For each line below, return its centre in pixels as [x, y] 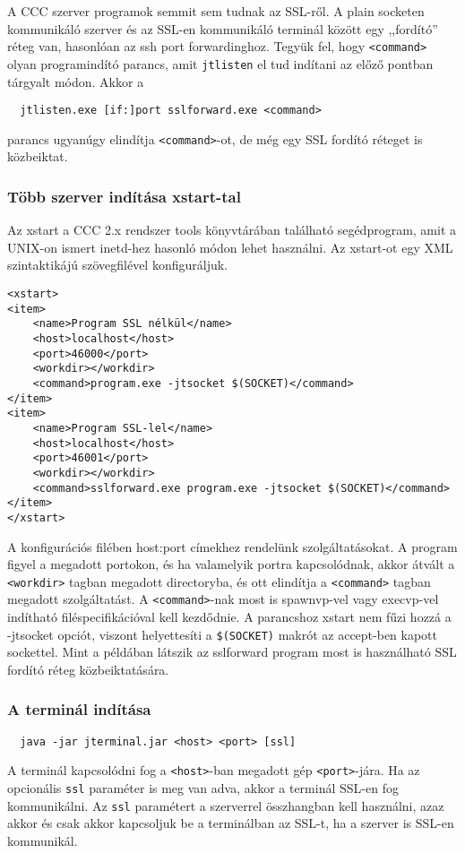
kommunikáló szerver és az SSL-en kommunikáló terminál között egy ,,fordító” [223, 28]
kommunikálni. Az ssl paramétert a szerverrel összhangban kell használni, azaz [226, 805]
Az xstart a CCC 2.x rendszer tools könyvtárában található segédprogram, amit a [232, 230]
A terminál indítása [79, 709]
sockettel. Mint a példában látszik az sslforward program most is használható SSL [232, 652]
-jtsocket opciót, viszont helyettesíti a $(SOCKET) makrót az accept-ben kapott [223, 634]
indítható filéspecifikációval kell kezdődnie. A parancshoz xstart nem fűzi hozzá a [229, 616]
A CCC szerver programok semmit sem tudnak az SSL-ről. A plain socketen [216, 11]
